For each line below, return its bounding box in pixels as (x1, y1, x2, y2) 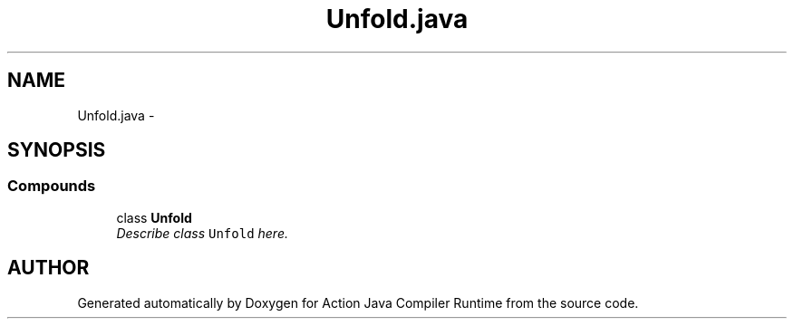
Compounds (7, 177, 96, 196)
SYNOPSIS (7, 139, 106, 162)
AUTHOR (7, 256, 90, 280)
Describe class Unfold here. (116, 225, 288, 241)
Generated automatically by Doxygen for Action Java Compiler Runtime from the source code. (77, 294, 639, 311)
